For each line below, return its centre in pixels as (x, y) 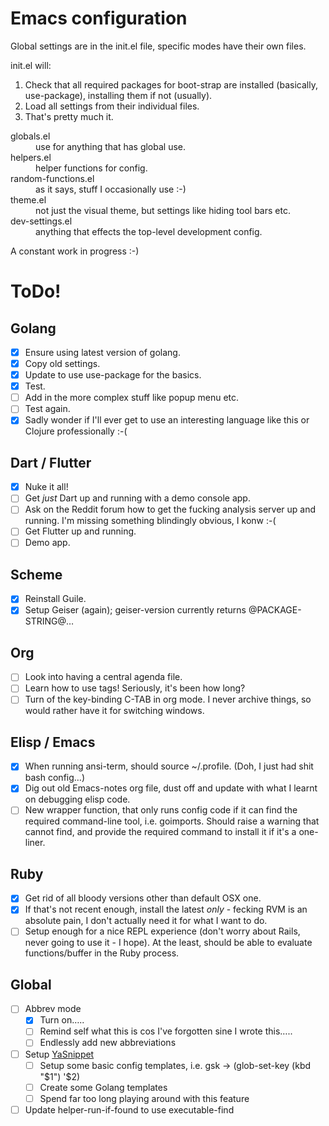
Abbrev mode (53, 1009)
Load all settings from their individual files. (112, 106)
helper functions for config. (91, 168)
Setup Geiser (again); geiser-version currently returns (135, 610)
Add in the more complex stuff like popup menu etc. (132, 398)
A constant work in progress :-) (75, 251)
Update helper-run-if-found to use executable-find (129, 1109)
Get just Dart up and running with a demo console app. (137, 498)
